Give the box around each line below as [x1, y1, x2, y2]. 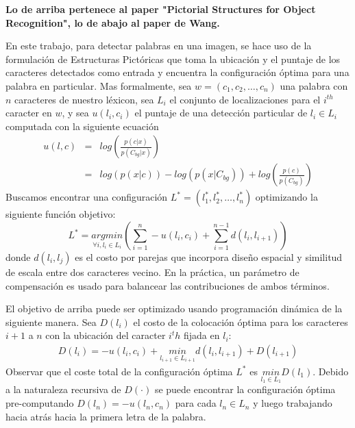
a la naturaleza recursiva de [5, 382, 121, 396]
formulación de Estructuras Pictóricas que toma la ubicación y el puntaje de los [5, 51, 341, 66]
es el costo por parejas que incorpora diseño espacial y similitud [75, 250, 343, 264]
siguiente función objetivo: [5, 207, 116, 221]
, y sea [62, 105, 89, 120]
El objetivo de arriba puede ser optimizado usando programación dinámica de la [5, 301, 343, 316]
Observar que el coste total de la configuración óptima [5, 364, 233, 378]
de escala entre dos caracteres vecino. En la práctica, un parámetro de [5, 265, 299, 279]
